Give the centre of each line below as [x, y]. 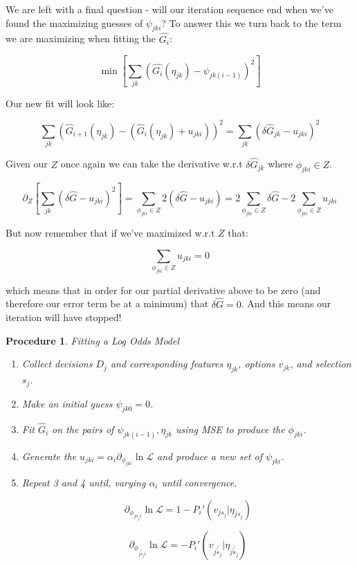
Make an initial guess [67, 403]
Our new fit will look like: [60, 103]
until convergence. [199, 482]
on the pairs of [83, 429]
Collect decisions [57, 364]
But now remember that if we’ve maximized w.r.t [110, 232]
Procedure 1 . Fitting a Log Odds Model [92, 340]
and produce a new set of [210, 456]
